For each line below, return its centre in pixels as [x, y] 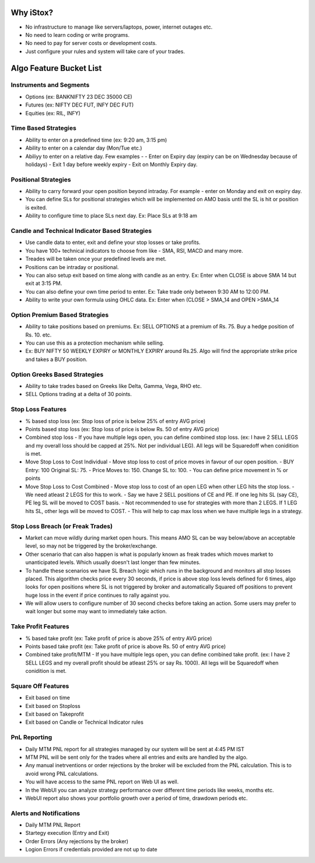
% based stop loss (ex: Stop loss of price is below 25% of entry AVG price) [116, 421]
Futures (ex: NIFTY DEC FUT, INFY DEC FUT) [80, 105]
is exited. [36, 207]
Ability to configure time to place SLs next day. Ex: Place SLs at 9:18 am [111, 216]
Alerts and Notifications [45, 813]
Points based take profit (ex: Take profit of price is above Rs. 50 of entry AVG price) [126, 646]
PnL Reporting [32, 737]
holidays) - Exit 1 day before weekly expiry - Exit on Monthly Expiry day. [111, 164]
